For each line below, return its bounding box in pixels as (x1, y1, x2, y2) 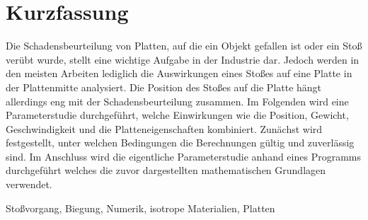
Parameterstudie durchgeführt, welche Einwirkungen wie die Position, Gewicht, (6, 108, 349, 122)
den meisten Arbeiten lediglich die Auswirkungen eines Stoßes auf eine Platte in (6, 66, 352, 81)
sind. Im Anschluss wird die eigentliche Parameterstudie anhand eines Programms (6, 149, 361, 163)
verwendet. (6, 177, 52, 192)
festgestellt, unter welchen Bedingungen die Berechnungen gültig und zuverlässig (6, 135, 355, 150)
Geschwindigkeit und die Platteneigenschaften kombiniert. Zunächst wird (6, 121, 323, 136)
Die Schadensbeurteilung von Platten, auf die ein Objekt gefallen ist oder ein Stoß (6, 38, 362, 53)
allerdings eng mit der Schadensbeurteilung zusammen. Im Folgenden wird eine (6, 93, 349, 108)
